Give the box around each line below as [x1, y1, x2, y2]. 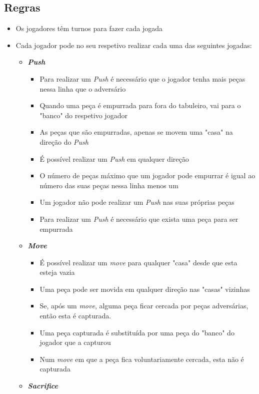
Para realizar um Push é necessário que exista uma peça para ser [39, 213, 238, 224]
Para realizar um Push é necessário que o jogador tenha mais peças [39, 73, 245, 84]
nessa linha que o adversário [39, 83, 126, 94]
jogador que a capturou [39, 337, 111, 347]
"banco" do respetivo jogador [39, 110, 127, 120]
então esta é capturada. [39, 310, 111, 321]
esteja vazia [39, 267, 75, 277]
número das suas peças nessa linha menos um [39, 180, 178, 190]
